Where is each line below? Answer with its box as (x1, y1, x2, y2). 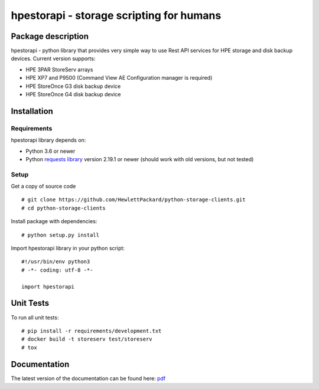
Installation (11, 106, 53, 116)
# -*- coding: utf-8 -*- (21, 266, 93, 273)
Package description (11, 31, 89, 41)
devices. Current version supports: (11, 55, 96, 62)
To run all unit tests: (11, 313, 59, 321)
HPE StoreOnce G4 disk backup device (25, 91, 121, 98)
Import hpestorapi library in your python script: (11, 245, 125, 252)
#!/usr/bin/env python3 (21, 259, 90, 265)
